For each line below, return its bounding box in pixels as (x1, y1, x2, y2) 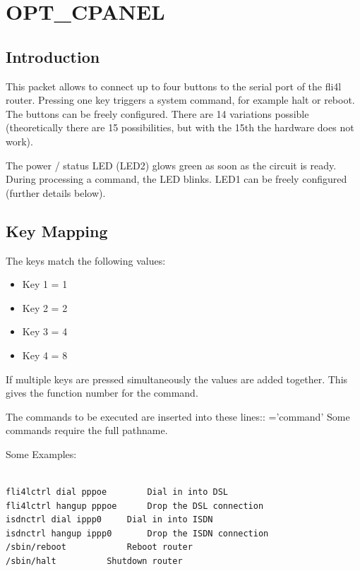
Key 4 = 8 (22, 347, 68, 362)
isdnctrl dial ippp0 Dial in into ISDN (6, 515, 213, 525)
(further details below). (6, 185, 106, 200)
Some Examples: (6, 446, 77, 461)
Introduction (6, 45, 100, 67)
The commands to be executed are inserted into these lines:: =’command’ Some (6, 409, 350, 423)
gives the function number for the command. (6, 385, 198, 400)
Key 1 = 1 (22, 277, 68, 291)
